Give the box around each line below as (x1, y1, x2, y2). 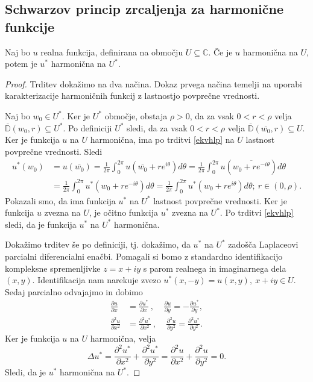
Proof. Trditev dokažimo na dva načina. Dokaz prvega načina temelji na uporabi (5, 77, 303, 90)
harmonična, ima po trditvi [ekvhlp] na (90, 133, 235, 146)
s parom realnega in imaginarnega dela (143, 261, 286, 274)
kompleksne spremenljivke (5, 261, 101, 274)
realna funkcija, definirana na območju (40, 45, 183, 58)
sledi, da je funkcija (5, 218, 77, 230)
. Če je (208, 45, 233, 58)
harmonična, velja (90, 332, 156, 345)
